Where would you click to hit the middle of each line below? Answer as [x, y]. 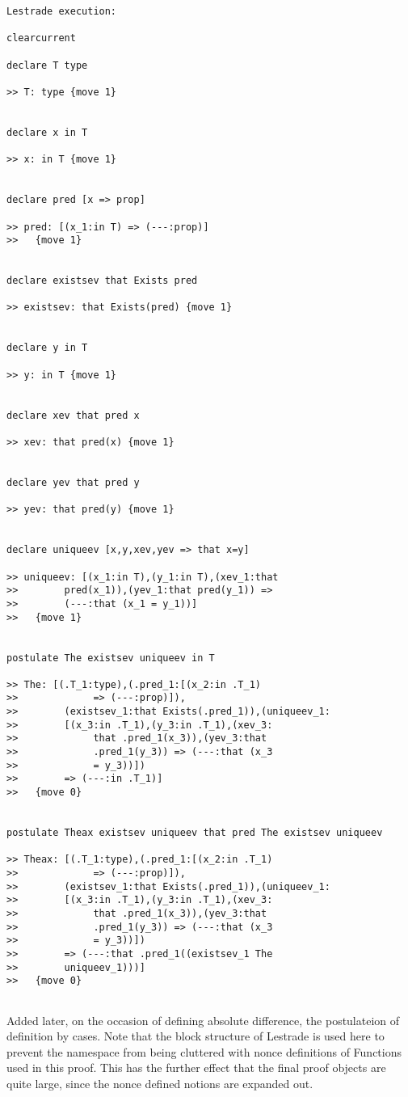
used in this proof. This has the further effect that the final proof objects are [196, 1067]
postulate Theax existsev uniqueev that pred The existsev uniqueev [195, 833]
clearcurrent [41, 38]
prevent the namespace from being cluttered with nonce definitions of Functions [204, 1051]
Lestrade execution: [62, 11]
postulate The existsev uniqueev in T [111, 658]
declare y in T [47, 348]
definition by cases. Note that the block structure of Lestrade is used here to [196, 1036]
